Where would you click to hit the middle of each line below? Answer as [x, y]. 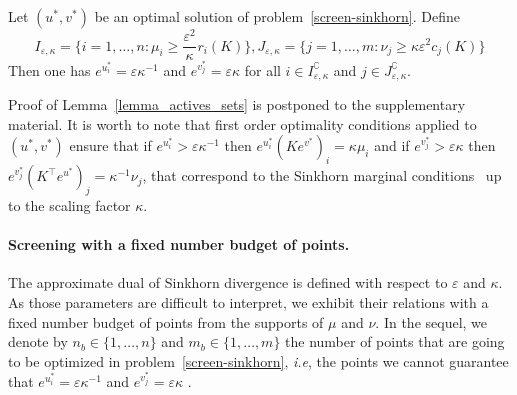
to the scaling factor [69, 205]
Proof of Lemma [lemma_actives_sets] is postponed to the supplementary [237, 104]
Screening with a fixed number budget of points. [179, 244]
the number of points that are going [395, 341]
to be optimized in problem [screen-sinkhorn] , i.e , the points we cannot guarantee [258, 360]
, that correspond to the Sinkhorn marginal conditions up [322, 175]
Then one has [49, 69]
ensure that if [110, 145]
